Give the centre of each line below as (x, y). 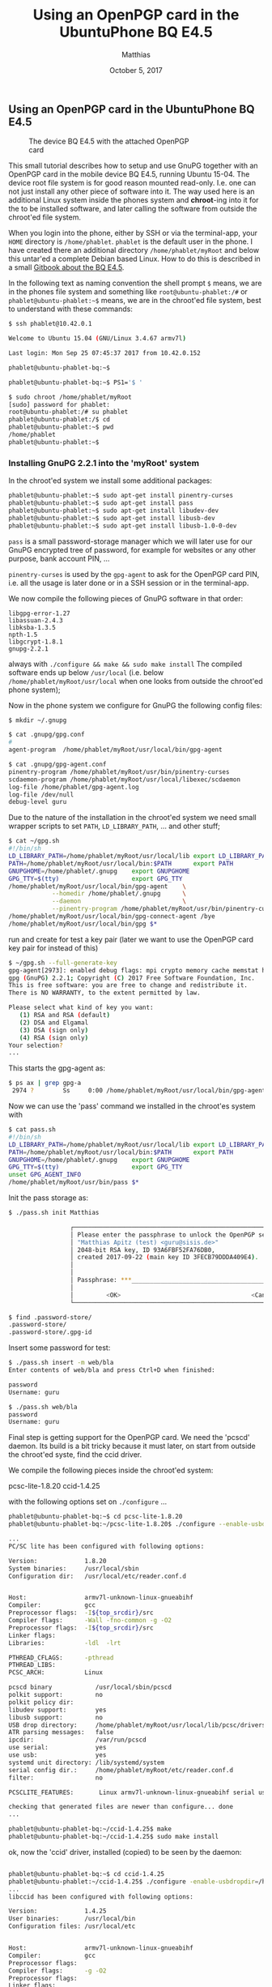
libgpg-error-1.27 (39, 613)
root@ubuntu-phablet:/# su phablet (68, 412)
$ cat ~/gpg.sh (34, 841)
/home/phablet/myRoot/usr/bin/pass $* (74, 1182)
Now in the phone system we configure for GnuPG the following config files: (135, 705)
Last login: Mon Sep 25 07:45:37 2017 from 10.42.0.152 (104, 353)
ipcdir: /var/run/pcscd (78, 1740)
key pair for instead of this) (53, 948)
